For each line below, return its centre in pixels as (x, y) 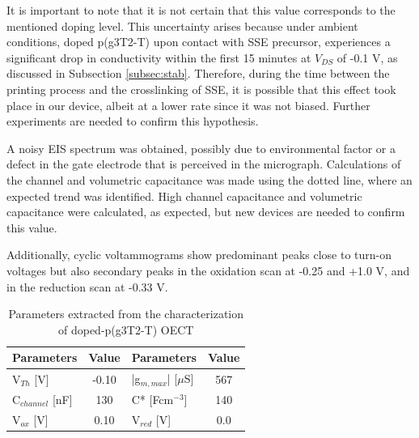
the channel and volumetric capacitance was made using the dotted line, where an (209, 179)
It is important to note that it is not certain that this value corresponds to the (201, 10)
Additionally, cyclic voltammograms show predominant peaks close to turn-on (199, 255)
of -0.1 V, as (367, 57)
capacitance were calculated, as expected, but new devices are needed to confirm (206, 212)
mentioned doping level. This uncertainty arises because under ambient (182, 26)
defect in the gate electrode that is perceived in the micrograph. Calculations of (204, 164)
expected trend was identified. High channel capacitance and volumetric (184, 196)
